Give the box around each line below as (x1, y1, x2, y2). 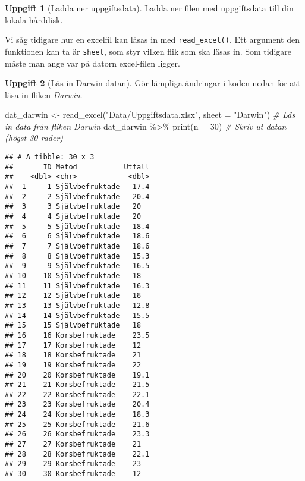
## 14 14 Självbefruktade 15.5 (5, 311, 150, 320)
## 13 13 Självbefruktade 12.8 (5, 301, 150, 310)
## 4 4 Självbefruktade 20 (5, 212, 142, 221)
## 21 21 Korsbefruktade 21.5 (5, 381, 150, 389)
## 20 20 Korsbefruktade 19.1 (5, 370, 150, 379)
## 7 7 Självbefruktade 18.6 (5, 241, 150, 250)
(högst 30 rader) (5, 131, 64, 144)
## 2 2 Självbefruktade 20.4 (5, 192, 150, 201)
